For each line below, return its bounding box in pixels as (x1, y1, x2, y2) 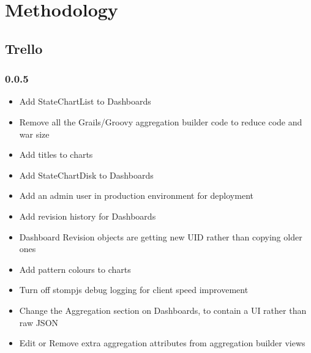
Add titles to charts (19, 148, 93, 161)
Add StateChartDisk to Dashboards (19, 168, 154, 181)
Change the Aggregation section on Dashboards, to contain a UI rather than (19, 303, 307, 316)
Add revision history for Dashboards (19, 209, 156, 222)
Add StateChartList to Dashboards (19, 95, 151, 108)
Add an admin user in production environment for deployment (19, 189, 253, 202)
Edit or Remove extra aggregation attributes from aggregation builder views (19, 336, 305, 349)
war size (19, 127, 50, 140)
